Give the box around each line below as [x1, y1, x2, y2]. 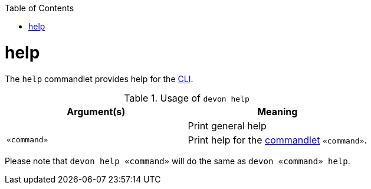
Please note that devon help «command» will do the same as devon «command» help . [5, 155, 350, 166]
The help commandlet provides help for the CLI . [5, 73, 193, 84]
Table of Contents [5, 3, 74, 13]
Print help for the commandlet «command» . [188, 133, 367, 146]
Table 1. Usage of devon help [124, 92, 249, 104]
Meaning [257, 105, 298, 118]
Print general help [188, 119, 267, 132]
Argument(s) [67, 105, 126, 118]
